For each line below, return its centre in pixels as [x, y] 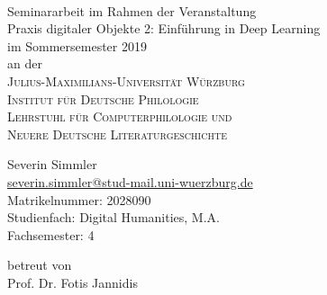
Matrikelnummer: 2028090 [79, 199]
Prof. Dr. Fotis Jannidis [73, 282]
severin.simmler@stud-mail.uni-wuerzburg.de [130, 181]
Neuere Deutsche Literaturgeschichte [117, 134]
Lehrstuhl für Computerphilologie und [120, 116]
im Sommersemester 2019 [77, 45]
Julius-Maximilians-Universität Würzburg [126, 80]
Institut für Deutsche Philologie [103, 98]
